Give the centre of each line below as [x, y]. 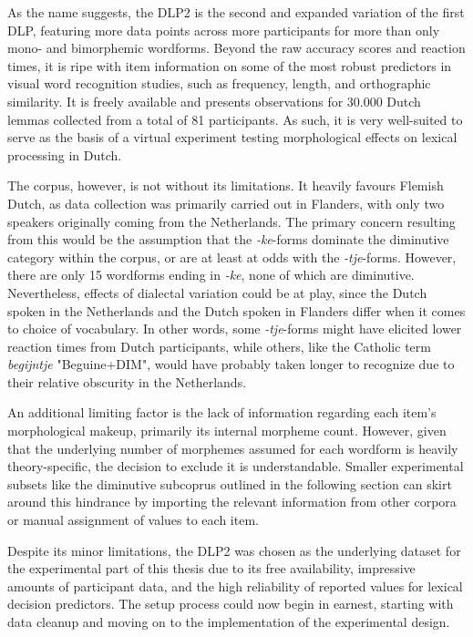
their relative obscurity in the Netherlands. [127, 381]
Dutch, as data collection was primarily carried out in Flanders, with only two [226, 203]
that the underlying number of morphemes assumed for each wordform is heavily [233, 448]
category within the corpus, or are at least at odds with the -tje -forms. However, [232, 257]
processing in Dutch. [65, 154]
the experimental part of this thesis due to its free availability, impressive [211, 568]
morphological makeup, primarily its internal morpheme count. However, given [227, 431]
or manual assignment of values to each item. [133, 520]
